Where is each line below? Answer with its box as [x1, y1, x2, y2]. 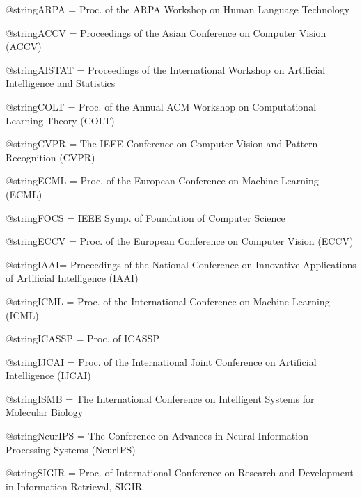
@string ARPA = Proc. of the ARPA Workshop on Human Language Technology [6, 2, 350, 16]
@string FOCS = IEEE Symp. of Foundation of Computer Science [6, 210, 285, 225]
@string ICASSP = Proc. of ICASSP [6, 331, 159, 346]
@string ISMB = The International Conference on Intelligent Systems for [6, 391, 315, 405]
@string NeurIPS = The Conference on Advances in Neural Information [6, 428, 308, 443]
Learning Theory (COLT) [6, 113, 115, 127]
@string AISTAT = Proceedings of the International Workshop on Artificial [6, 62, 326, 77]
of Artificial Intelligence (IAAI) [6, 271, 139, 285]
